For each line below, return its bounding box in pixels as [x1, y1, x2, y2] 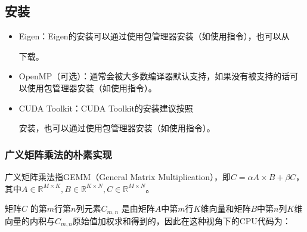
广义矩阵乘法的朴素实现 [5, 147, 112, 162]
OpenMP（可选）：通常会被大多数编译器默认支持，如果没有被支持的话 [18, 70, 290, 82]
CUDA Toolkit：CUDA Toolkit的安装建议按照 [18, 101, 193, 114]
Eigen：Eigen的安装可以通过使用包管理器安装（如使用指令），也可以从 [18, 30, 290, 42]
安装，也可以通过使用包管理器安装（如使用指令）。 [18, 122, 215, 134]
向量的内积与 [5, 214, 55, 227]
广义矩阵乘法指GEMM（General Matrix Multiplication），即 [5, 170, 231, 182]
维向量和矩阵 [200, 202, 251, 215]
